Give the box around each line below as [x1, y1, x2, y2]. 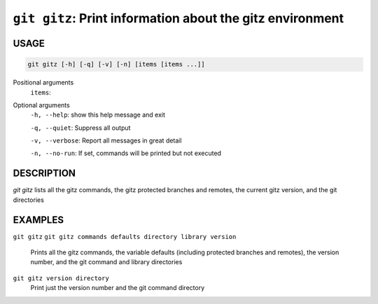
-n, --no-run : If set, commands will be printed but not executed [30, 149, 222, 157]
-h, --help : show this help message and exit [30, 110, 166, 119]
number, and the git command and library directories [30, 258, 183, 266]
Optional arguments [13, 101, 70, 109]
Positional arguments [13, 78, 74, 87]
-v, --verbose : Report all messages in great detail [30, 136, 182, 145]
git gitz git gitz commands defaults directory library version [13, 233, 237, 240]
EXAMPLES [13, 214, 64, 226]
